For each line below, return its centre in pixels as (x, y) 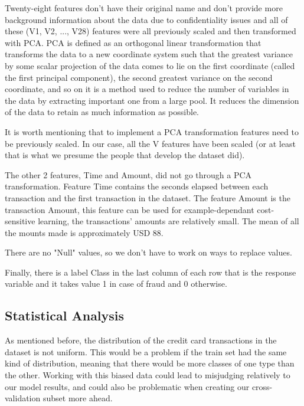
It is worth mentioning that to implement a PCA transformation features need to (152, 131)
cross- (262, 386)
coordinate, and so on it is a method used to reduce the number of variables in (147, 89)
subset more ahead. (78, 398)
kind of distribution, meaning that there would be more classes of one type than (150, 363)
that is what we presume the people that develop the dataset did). (125, 155)
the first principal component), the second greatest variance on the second (139, 77)
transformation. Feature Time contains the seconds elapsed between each (137, 186)
